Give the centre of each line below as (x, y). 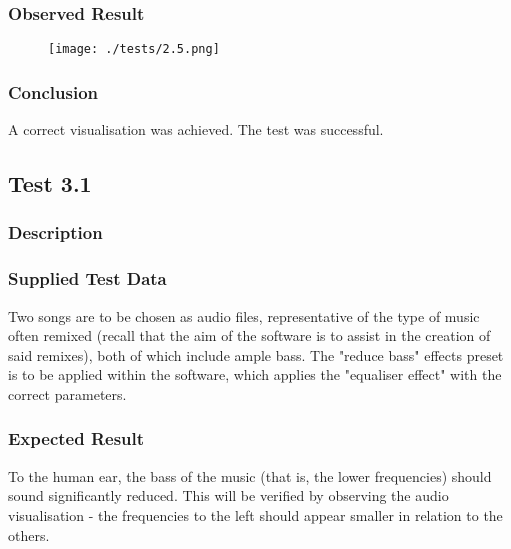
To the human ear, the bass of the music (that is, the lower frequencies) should (250, 475)
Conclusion (53, 91)
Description (55, 232)
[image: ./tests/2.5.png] (134, 49)
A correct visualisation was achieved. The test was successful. (196, 129)
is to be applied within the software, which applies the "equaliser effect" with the (255, 374)
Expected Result (76, 438)
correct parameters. (67, 393)
